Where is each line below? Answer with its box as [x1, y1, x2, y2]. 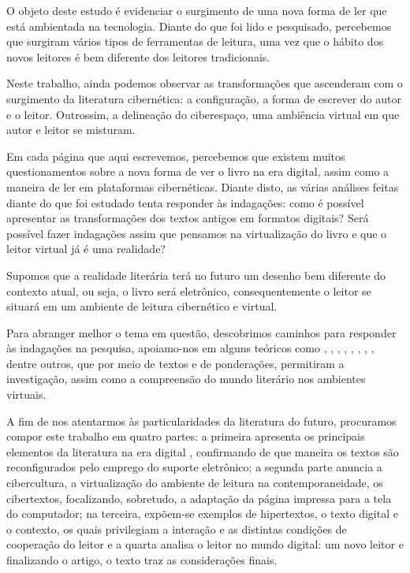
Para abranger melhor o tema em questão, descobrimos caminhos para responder [6, 324, 397, 340]
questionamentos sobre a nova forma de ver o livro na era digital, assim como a [6, 163, 389, 180]
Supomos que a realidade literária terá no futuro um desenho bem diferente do [6, 266, 386, 283]
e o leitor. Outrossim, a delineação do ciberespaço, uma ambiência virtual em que [6, 106, 400, 122]
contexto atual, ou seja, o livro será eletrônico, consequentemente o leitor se [6, 282, 371, 299]
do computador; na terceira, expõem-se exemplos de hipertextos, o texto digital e [6, 505, 398, 522]
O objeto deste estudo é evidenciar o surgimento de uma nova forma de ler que [6, 2, 387, 18]
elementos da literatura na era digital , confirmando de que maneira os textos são [6, 443, 399, 460]
